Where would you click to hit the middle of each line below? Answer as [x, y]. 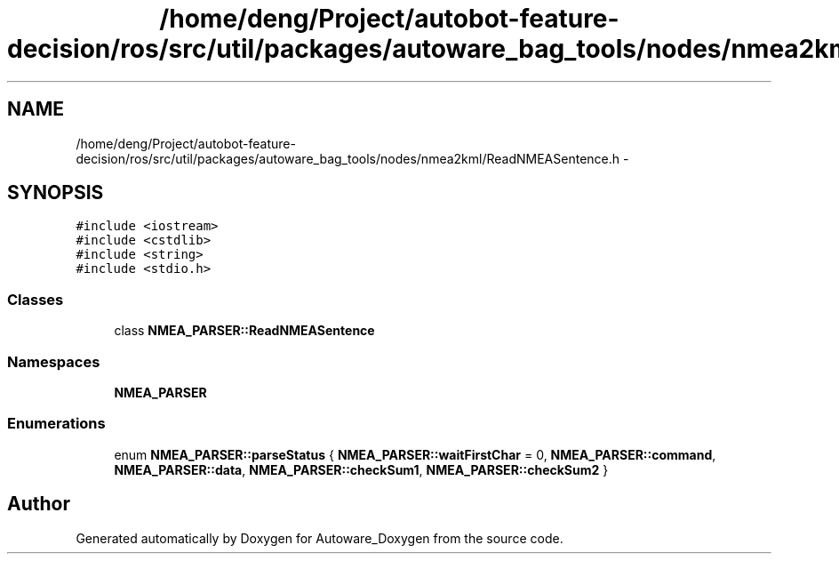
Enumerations [56, 424]
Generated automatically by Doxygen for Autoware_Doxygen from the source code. [320, 538]
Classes [36, 299]
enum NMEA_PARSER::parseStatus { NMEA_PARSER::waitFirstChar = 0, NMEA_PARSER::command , [415, 454]
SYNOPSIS [56, 193]
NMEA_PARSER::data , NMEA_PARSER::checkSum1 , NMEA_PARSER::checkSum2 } [361, 469]
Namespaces [54, 361]
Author [39, 504]
